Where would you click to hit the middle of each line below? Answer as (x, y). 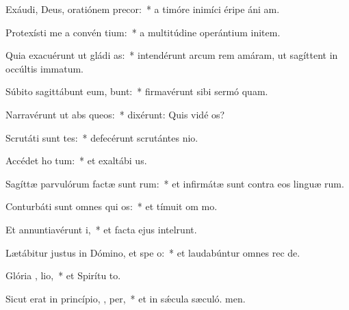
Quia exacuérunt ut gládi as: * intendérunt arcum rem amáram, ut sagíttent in (172, 55)
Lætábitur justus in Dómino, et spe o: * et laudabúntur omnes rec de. (153, 252)
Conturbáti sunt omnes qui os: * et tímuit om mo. (112, 206)
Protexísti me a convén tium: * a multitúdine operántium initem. (143, 32)
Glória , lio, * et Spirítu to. (63, 275)
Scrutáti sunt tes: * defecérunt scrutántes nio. (102, 137)
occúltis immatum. (45, 68)
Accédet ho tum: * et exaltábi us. (76, 160)
